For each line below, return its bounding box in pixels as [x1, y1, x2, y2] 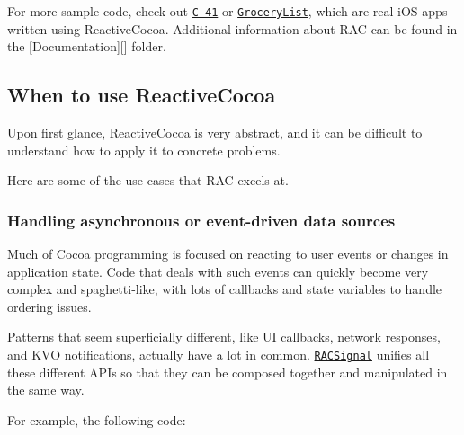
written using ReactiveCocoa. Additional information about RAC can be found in [7, 19, 458, 38]
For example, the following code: [7, 410, 186, 429]
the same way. [7, 380, 85, 399]
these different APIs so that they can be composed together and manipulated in [7, 362, 448, 381]
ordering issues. [7, 297, 92, 315]
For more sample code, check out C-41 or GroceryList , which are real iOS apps [7, 2, 448, 20]
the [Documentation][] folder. [7, 37, 166, 56]
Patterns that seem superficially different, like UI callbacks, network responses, [7, 327, 441, 346]
